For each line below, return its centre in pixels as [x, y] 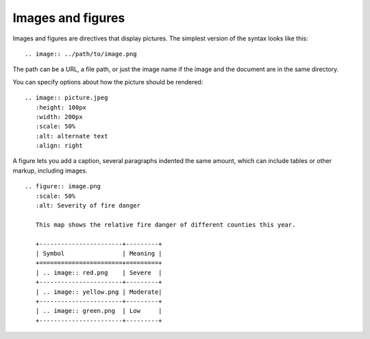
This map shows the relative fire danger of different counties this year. [165, 225]
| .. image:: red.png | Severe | [99, 273]
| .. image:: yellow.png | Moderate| [99, 292]
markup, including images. [50, 171]
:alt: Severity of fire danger [88, 206]
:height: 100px [61, 107]
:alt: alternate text [72, 136]
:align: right [59, 146]
